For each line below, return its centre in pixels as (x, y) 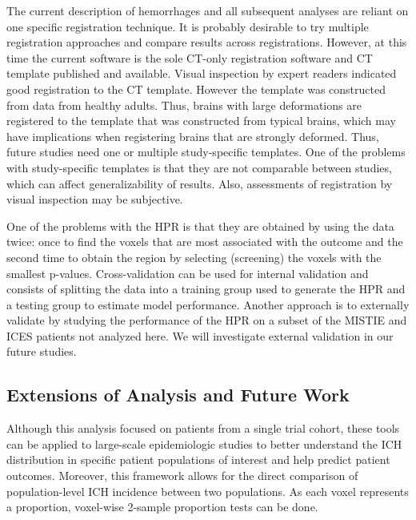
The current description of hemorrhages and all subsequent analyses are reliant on (208, 10)
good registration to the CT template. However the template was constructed (196, 89)
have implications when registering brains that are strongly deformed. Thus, (193, 136)
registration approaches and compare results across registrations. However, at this (207, 42)
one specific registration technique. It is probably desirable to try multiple (188, 26)
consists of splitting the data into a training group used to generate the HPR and (206, 289)
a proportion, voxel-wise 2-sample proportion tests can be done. (162, 507)
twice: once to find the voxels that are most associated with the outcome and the (205, 242)
